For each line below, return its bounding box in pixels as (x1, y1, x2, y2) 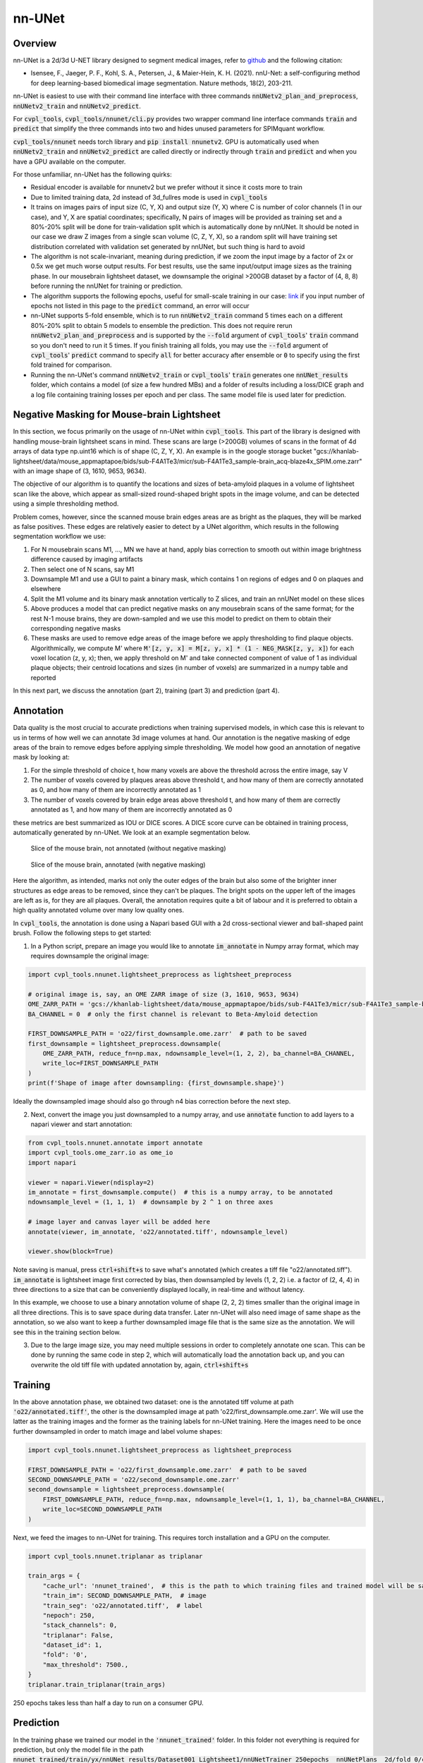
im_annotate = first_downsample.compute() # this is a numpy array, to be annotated (27, 1188, 333, 1196)
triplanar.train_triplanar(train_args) (27, 1680, 166, 1688)
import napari (27, 1159, 77, 1166)
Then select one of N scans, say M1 (30, 565, 135, 573)
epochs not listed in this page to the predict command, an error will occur (30, 302, 250, 310)
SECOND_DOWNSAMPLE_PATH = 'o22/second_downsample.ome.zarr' (27, 1476, 240, 1484)
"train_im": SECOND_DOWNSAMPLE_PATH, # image (42, 1592, 207, 1600)
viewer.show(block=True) (27, 1247, 114, 1255)
